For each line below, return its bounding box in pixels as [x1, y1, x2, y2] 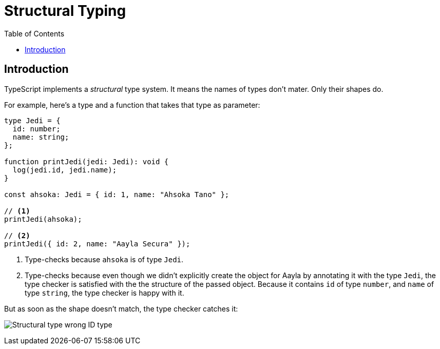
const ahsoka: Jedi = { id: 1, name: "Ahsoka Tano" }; [4, 190, 229, 199]
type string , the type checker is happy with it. [25, 288, 184, 297]
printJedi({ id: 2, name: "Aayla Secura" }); [4, 239, 190, 248]
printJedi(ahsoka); [4, 215, 82, 223]
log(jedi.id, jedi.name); [12, 165, 117, 174]
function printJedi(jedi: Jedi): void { [4, 157, 169, 166]
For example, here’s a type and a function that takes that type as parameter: [4, 100, 260, 109]
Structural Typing [4, 2, 126, 20]
